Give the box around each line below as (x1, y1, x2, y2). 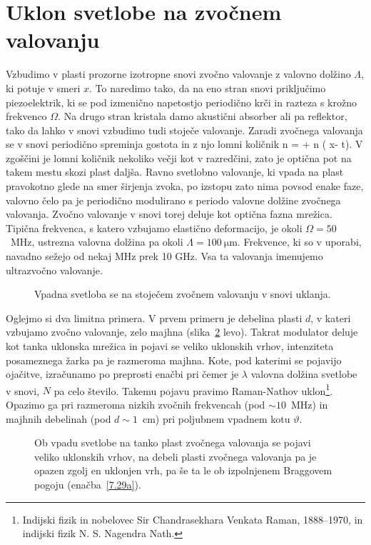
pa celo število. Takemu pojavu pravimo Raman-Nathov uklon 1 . (54, 381, 333, 398)
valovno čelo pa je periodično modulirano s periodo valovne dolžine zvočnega (6, 192, 341, 207)
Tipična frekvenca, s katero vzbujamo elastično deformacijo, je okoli (6, 220, 303, 235)
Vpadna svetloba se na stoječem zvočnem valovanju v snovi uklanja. (34, 286, 331, 301)
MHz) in (290, 397, 328, 412)
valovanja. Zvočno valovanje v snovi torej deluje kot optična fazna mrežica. (6, 206, 332, 221)
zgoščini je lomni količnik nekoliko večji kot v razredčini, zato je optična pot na (6, 150, 352, 165)
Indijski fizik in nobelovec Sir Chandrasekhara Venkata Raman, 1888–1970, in (22, 511, 363, 526)
